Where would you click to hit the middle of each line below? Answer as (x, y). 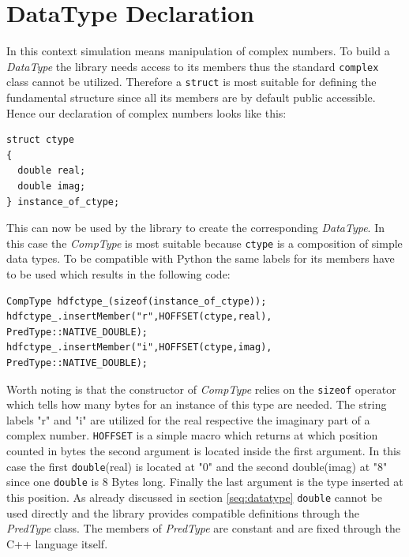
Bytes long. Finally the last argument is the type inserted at (257, 482)
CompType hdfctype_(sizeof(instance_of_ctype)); (137, 301)
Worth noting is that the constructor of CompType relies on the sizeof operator (201, 389)
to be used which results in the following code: (118, 274)
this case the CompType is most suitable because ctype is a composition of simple (204, 243)
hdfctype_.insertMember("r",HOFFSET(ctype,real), (139, 317)
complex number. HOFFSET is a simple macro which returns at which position (192, 435)
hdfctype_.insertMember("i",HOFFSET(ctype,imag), (139, 348)
